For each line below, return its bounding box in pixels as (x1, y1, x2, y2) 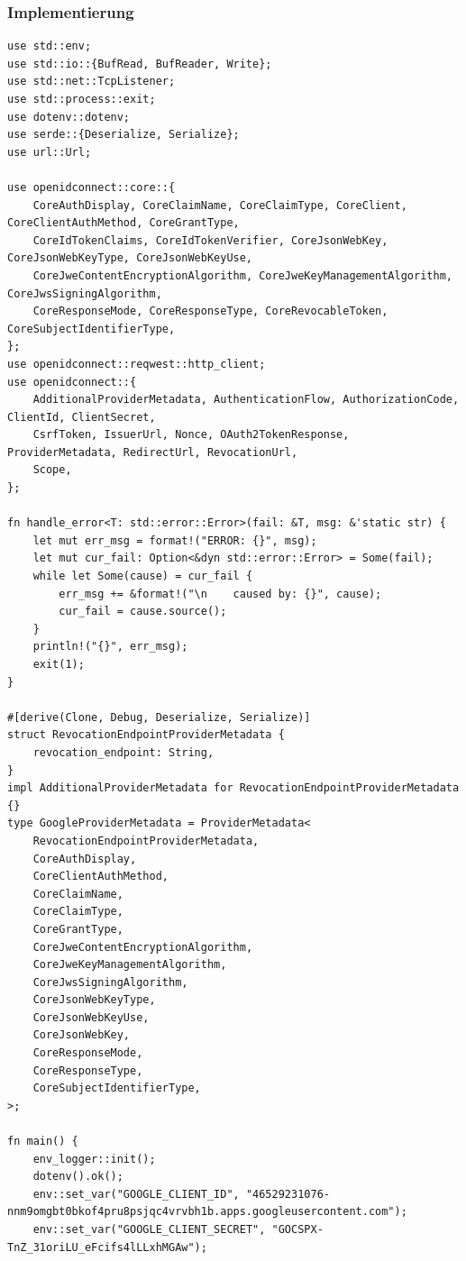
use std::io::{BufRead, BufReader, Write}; (7, 57, 272, 70)
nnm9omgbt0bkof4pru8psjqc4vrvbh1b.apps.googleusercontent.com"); (7, 1205, 407, 1219)
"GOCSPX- (271, 1223, 324, 1236)
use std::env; (7, 40, 92, 53)
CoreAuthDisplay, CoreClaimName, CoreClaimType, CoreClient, (32, 198, 407, 212)
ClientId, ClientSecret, (7, 410, 156, 424)
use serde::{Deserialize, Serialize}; (7, 128, 240, 142)
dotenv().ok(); (32, 1170, 123, 1183)
